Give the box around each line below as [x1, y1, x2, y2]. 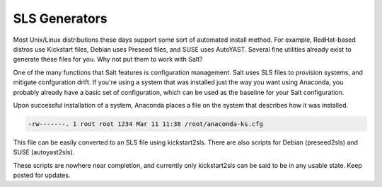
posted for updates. [13, 171, 71, 180]
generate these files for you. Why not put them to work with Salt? [13, 55, 203, 64]
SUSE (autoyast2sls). [13, 148, 75, 157]
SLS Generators [13, 11, 108, 26]
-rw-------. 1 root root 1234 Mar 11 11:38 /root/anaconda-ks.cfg [28, 120, 263, 127]
